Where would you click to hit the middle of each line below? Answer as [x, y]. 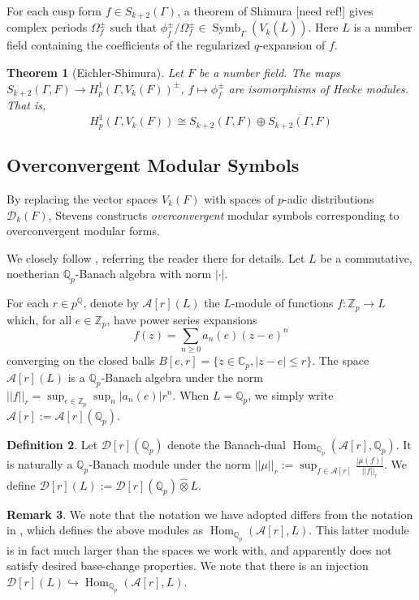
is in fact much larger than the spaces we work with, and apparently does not [199, 549]
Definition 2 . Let [52, 444]
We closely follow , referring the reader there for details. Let [156, 257]
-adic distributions [328, 198]
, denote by [111, 303]
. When [191, 394]
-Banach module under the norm [170, 464]
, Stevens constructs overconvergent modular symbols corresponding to [224, 214]
